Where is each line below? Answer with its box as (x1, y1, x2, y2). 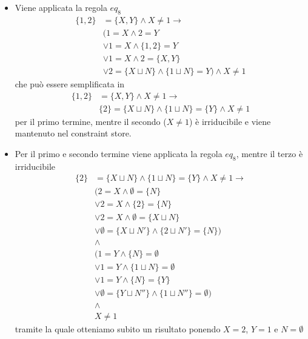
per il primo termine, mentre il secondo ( (15, 115, 167, 127)
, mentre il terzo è (236, 147, 303, 159)
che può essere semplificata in (15, 77, 125, 90)
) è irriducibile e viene (189, 115, 271, 127)
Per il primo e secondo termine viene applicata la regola (15, 147, 223, 159)
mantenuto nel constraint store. (15, 127, 132, 139)
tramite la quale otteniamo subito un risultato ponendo (15, 322, 221, 335)
